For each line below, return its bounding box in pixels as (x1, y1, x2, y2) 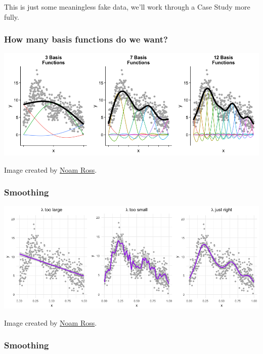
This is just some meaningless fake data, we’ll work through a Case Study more (4, 2, 250, 12)
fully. (4, 11, 19, 22)
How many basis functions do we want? (4, 33, 168, 46)
